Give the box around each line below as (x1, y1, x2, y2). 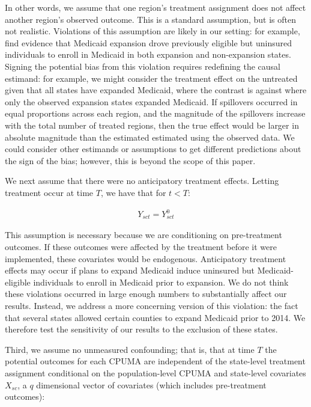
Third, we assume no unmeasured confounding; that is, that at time (5, 343, 255, 355)
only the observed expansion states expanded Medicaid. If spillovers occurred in (5, 95, 298, 108)
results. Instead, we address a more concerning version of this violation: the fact (5, 299, 298, 312)
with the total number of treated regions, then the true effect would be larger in (5, 118, 299, 131)
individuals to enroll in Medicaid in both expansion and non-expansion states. (5, 48, 291, 61)
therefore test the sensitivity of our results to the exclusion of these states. (5, 323, 278, 335)
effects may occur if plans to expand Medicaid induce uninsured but (5, 264, 255, 277)
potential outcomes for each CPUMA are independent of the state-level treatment (5, 355, 306, 367)
